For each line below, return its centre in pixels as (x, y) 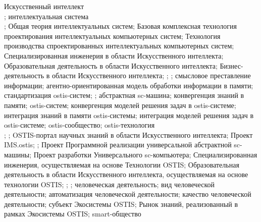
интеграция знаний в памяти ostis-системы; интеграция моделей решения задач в (129, 115)
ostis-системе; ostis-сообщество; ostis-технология (80, 125)
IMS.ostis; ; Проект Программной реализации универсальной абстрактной (118, 145)
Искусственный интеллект (44, 6)
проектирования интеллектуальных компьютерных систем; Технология (112, 36)
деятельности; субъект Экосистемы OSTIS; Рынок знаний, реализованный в (121, 204)
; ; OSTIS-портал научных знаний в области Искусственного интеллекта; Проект (128, 134)
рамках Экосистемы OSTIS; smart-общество (73, 214)
